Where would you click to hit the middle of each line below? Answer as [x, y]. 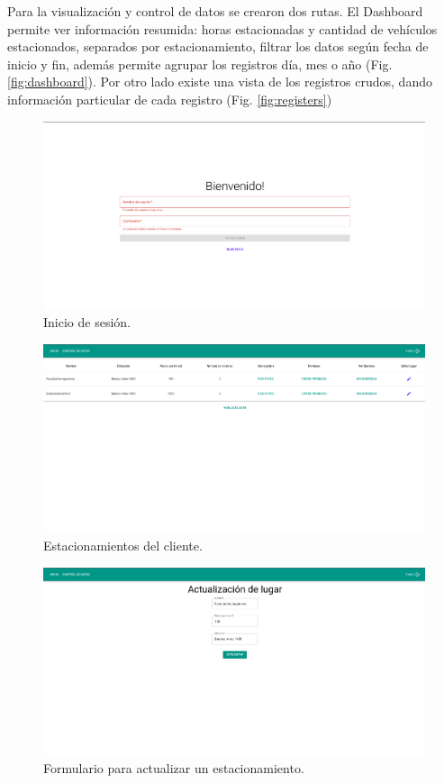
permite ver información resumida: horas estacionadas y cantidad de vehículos [222, 28]
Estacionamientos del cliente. [123, 545]
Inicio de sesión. [87, 322]
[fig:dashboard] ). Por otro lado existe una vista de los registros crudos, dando [220, 82]
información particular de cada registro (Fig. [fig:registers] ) [170, 99]
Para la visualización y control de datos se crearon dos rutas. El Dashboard [215, 11]
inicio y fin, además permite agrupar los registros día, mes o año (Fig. [200, 64]
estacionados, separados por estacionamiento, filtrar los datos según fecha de [218, 46]
